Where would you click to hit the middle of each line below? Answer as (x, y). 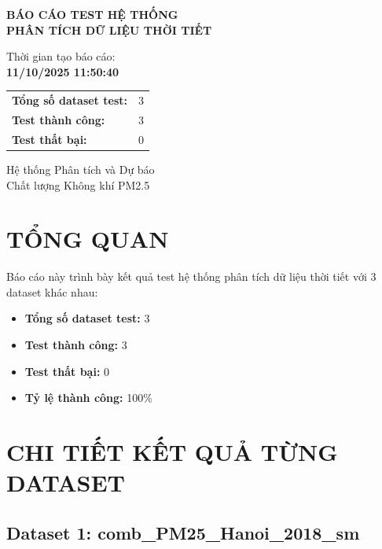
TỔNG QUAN (88, 239)
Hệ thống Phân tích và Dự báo (81, 169)
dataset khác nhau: (52, 291)
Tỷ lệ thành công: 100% (88, 398)
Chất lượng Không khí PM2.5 (78, 184)
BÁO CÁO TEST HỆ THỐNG (92, 14)
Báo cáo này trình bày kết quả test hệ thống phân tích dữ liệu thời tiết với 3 (191, 276)
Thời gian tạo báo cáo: (61, 56)
